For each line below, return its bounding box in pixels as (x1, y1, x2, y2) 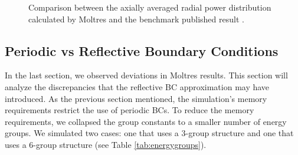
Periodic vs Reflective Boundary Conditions (5, 41, 279, 60)
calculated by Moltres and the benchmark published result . (28, 12, 244, 25)
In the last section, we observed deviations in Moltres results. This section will (5, 69, 288, 81)
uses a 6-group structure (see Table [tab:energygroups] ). (5, 138, 207, 150)
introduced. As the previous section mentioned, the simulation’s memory (5, 92, 267, 104)
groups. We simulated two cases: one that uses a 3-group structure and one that (5, 127, 294, 139)
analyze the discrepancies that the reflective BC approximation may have (5, 80, 270, 93)
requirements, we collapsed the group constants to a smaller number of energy (5, 115, 287, 127)
